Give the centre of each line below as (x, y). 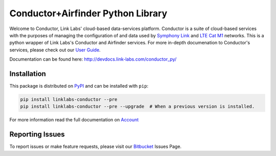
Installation (28, 74)
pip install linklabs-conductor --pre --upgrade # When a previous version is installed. (137, 107)
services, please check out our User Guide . (55, 50)
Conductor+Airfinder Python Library (88, 13)
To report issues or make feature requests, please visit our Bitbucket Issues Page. (95, 147)
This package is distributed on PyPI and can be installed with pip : (79, 86)
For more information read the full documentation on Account (74, 120)
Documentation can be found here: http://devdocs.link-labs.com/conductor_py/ (93, 59)
